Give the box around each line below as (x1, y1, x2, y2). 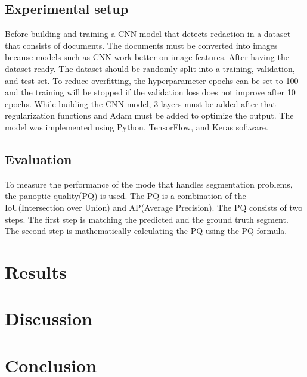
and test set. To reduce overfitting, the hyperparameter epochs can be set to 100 (5, 74, 299, 86)
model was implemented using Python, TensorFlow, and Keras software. (5, 120, 268, 133)
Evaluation (5, 149, 72, 168)
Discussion (5, 306, 92, 331)
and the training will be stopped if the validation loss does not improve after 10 (5, 86, 296, 98)
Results (5, 259, 67, 283)
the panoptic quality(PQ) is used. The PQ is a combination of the (5, 189, 246, 202)
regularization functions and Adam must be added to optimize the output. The (5, 109, 294, 121)
